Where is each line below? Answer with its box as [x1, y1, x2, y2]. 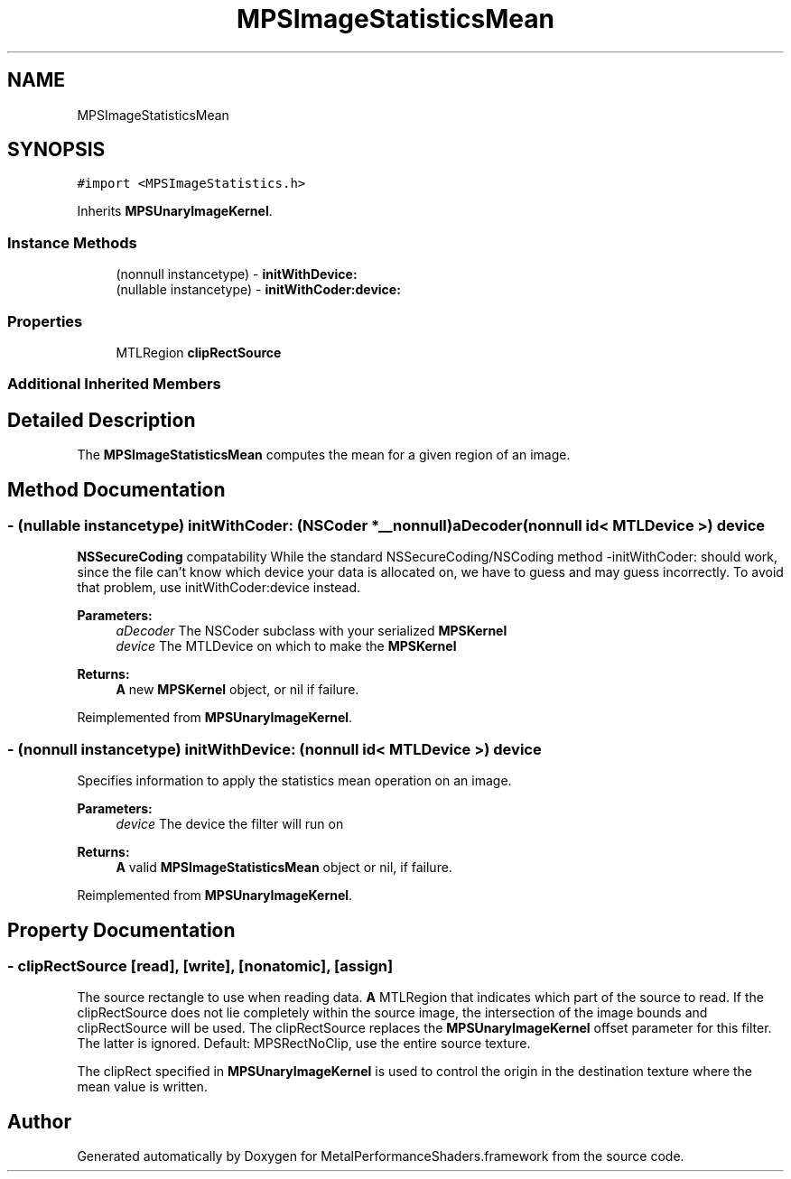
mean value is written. [77, 1079, 208, 1095]
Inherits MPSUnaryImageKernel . [77, 203, 273, 219]
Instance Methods [7, 233, 137, 252]
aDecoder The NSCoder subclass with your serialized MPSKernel [116, 623, 507, 639]
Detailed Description [7, 408, 196, 432]
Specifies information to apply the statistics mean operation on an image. [77, 773, 512, 789]
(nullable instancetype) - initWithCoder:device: [116, 282, 401, 298]
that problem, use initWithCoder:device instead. [77, 580, 361, 596]
